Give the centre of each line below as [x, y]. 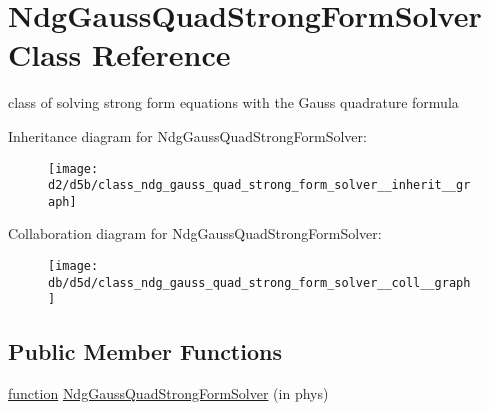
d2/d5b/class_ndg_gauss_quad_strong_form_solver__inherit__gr [259, 185]
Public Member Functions [145, 351]
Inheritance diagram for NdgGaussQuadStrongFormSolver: [187, 135]
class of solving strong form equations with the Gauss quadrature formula [233, 102]
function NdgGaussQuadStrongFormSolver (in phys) [168, 393]
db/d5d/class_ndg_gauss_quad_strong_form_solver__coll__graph [259, 282]
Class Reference [119, 54]
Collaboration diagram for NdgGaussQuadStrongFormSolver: [195, 233]
